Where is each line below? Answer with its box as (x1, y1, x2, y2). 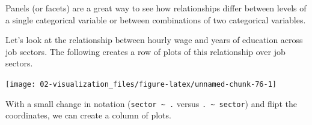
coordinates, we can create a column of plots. (5, 109, 171, 121)
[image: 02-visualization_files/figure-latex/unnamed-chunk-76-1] (5, 80, 277, 89)
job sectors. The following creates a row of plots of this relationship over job (5, 45, 286, 57)
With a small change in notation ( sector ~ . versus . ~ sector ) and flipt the (5, 97, 297, 109)
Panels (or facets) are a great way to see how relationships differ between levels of (5, 2, 307, 14)
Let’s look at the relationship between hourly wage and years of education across (5, 33, 303, 46)
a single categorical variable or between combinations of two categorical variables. (5, 13, 306, 26)
